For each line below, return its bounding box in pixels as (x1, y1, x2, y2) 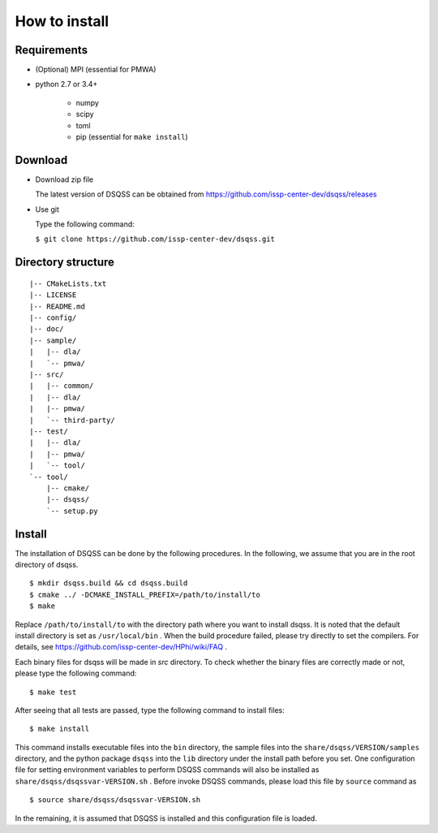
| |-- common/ (29, 382, 94, 391)
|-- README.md (29, 301, 85, 311)
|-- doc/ (29, 325, 64, 334)
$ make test (29, 687, 77, 697)
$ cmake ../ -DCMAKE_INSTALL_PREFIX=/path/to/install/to (29, 589, 261, 599)
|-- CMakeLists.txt (29, 278, 107, 288)
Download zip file (35, 175, 94, 184)
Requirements (15, 43, 88, 57)
